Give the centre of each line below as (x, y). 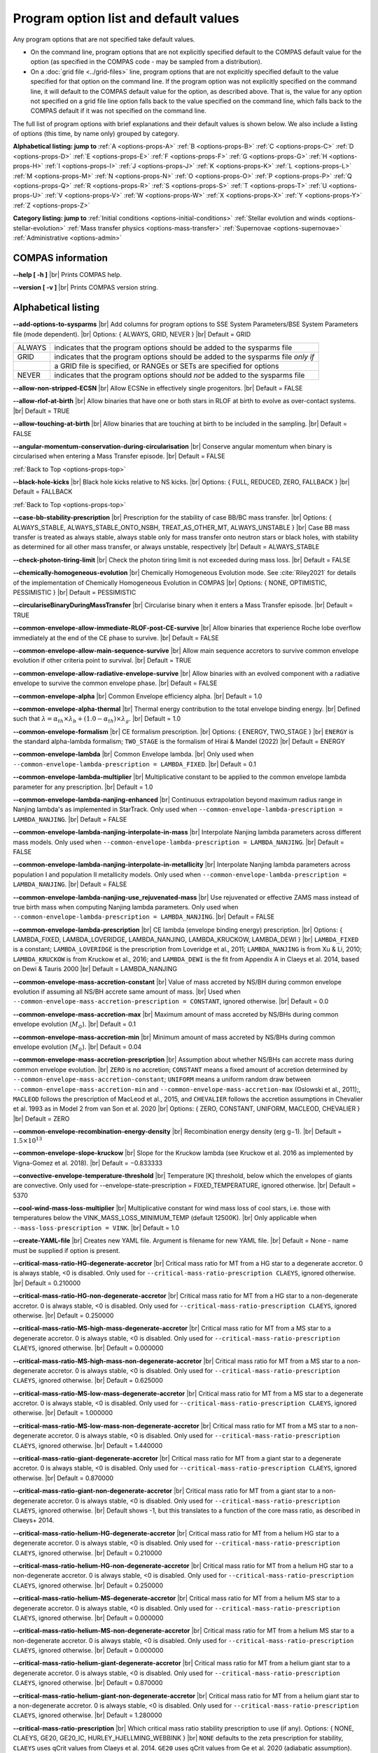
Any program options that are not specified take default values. (104, 39)
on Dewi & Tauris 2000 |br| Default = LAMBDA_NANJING (95, 969)
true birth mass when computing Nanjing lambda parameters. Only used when (126, 907)
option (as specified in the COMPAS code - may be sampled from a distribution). (146, 62)
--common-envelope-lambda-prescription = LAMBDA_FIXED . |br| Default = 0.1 (135, 764)
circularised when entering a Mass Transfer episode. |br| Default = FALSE (119, 456)
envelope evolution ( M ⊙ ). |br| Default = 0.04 (77, 1048)
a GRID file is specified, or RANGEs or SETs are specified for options (167, 366)
